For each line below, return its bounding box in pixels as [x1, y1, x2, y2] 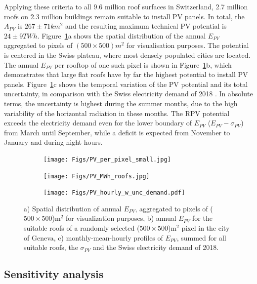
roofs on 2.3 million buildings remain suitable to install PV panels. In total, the [4, 11, 245, 21]
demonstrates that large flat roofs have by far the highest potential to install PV [4, 69, 248, 80]
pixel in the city [181, 223, 230, 233]
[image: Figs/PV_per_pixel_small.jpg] [43, 156, 171, 163]
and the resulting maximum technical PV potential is [65, 21, 227, 31]
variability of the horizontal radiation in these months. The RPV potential [4, 108, 230, 118]
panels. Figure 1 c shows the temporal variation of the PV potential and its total [4, 79, 248, 89]
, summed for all [176, 232, 226, 243]
